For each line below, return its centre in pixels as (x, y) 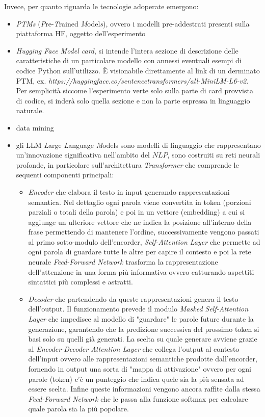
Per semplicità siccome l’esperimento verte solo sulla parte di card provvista (135, 90)
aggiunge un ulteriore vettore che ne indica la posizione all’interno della (140, 221)
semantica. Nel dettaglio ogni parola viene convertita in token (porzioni (140, 202)
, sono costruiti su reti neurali (214, 155)
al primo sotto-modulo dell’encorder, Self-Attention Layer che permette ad (144, 241)
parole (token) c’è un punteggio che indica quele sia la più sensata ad (136, 379)
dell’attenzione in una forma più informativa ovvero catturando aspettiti (141, 271)
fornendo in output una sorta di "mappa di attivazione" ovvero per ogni (140, 369)
